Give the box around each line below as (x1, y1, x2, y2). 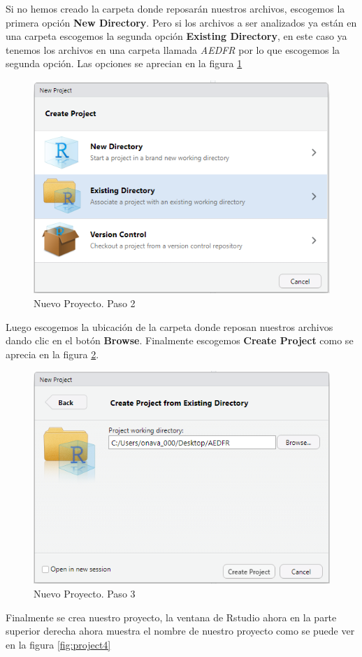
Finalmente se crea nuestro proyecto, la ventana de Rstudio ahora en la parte (6, 609, 337, 624)
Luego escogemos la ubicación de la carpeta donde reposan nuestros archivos (6, 319, 333, 334)
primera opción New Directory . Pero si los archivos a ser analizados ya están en (6, 15, 357, 29)
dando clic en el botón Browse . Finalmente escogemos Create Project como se (6, 333, 354, 348)
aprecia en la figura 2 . (6, 346, 99, 361)
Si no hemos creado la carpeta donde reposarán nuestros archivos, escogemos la (6, 1, 345, 15)
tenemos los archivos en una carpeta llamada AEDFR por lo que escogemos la (6, 42, 340, 57)
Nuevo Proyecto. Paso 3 (34, 586, 136, 600)
